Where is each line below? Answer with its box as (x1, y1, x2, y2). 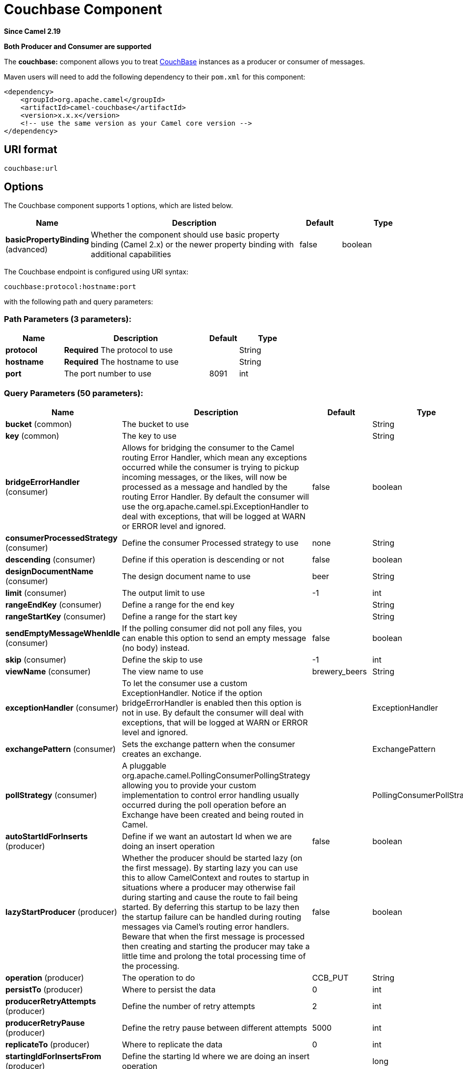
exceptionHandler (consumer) (5, 702, 119, 713)
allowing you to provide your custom (122, 780, 257, 790)
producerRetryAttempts (5, 996, 96, 1006)
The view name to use (122, 666, 204, 676)
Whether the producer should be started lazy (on (122, 853, 303, 863)
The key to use (122, 430, 177, 441)
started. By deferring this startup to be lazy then (122, 902, 300, 912)
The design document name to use (122, 571, 251, 581)
